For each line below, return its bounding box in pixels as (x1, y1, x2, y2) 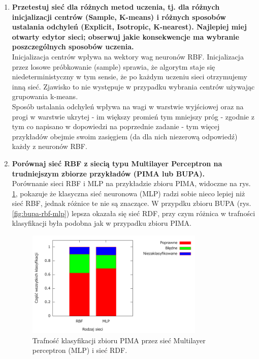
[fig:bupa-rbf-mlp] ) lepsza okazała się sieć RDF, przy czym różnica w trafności (12, 207, 255, 218)
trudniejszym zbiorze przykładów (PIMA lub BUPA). (12, 168, 205, 178)
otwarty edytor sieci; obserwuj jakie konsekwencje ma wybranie (12, 31, 239, 42)
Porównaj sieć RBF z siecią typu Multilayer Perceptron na (12, 158, 222, 168)
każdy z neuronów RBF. (12, 141, 87, 152)
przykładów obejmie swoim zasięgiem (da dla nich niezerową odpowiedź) (12, 131, 238, 141)
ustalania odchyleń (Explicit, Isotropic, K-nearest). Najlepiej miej (12, 21, 247, 32)
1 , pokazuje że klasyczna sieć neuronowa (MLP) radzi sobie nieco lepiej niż (12, 188, 245, 198)
